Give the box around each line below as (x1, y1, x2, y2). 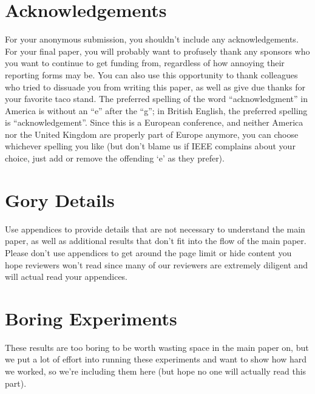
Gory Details (5, 187, 115, 212)
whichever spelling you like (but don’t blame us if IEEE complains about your (5, 140, 296, 152)
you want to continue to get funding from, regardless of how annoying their (5, 56, 285, 69)
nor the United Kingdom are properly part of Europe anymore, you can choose (5, 127, 299, 140)
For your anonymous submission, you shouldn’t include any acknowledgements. (5, 33, 299, 46)
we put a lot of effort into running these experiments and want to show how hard (5, 353, 307, 365)
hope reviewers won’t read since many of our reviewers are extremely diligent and (5, 258, 308, 271)
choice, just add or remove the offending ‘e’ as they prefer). (5, 152, 225, 165)
